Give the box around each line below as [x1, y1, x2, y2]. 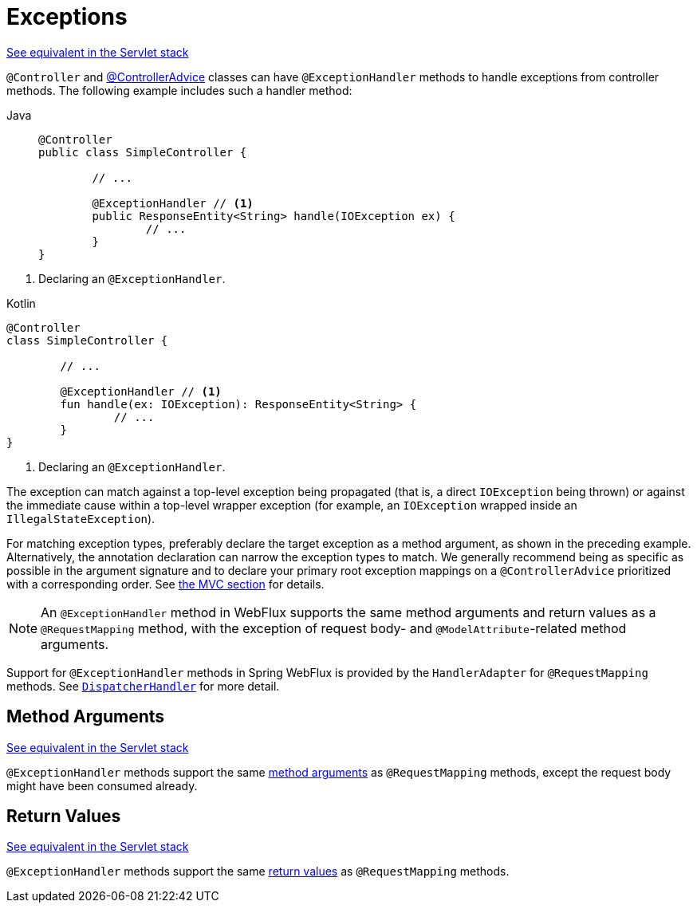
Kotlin [6, 296, 36, 310]
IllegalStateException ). [6, 511, 156, 525]
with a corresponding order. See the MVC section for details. [6, 576, 325, 591]
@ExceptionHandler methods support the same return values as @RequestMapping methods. [6, 864, 510, 879]
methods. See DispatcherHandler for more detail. [6, 679, 280, 693]
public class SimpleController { [38, 145, 247, 159]
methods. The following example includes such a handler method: [6, 83, 352, 97]
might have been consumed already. [6, 778, 198, 793]
